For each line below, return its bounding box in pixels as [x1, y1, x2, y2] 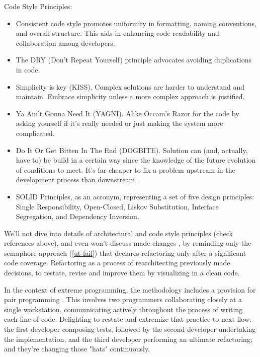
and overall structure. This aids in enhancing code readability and [16, 28, 219, 38]
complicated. [16, 127, 55, 138]
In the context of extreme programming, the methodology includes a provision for [4, 284, 256, 295]
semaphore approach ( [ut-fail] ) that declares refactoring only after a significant [4, 247, 246, 258]
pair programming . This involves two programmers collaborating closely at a [4, 294, 242, 305]
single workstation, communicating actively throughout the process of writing [4, 304, 243, 314]
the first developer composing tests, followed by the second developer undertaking [4, 324, 256, 334]
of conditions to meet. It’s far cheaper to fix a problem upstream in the [16, 164, 235, 175]
